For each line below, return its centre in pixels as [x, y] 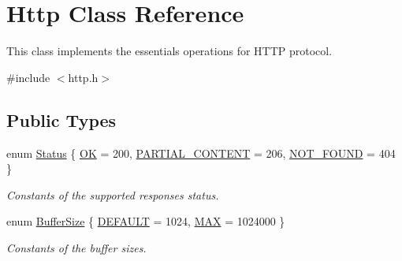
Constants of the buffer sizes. [76, 247]
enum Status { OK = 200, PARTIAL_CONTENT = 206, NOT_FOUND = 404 [201, 153]
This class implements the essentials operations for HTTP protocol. [169, 51]
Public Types [61, 119]
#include [28, 77]
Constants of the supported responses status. [113, 194]
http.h [83, 77]
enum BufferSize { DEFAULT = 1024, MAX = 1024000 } [146, 221]
